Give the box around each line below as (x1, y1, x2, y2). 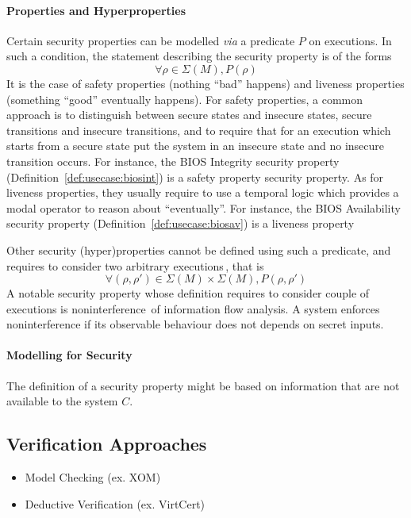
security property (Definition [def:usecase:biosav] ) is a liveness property (6, 215, 355, 232)
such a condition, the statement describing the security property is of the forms (6, 48, 392, 64)
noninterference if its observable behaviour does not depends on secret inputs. (6, 316, 384, 332)
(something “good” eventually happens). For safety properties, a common (6, 90, 363, 107)
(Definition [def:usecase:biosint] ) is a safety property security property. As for (6, 168, 384, 185)
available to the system (6, 393, 118, 409)
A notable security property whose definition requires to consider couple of (6, 285, 370, 301)
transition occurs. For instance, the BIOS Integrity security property (6, 152, 340, 169)
